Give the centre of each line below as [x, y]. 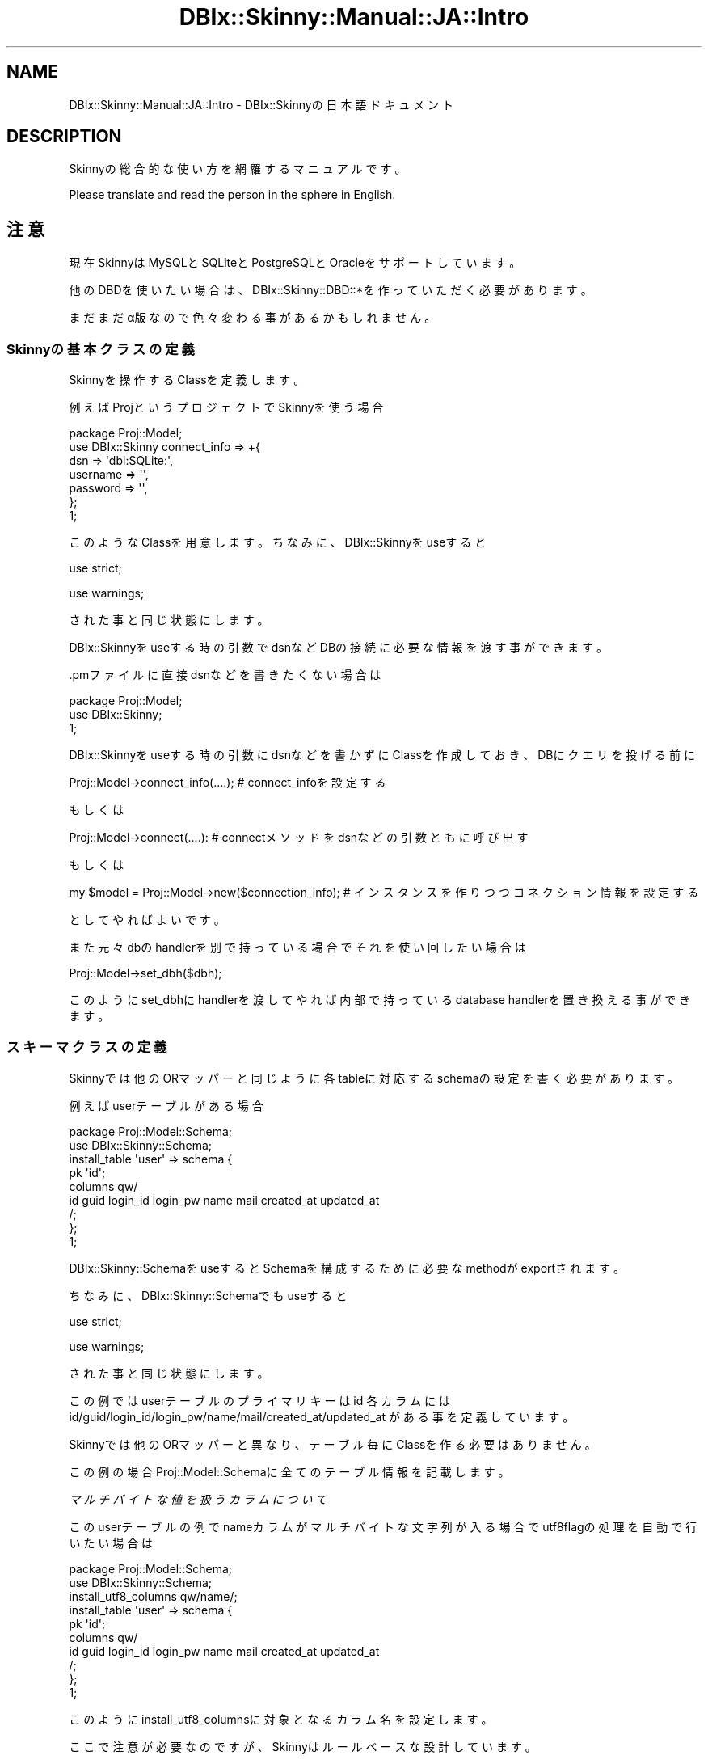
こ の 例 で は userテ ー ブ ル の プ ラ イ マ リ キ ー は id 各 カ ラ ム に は [259, 1400]
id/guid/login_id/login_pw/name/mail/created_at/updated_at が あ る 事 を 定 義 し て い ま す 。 [322, 1416]
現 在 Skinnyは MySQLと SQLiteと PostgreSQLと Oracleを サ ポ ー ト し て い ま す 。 [295, 263]
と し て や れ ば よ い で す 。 [147, 920]
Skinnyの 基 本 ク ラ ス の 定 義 [101, 349]
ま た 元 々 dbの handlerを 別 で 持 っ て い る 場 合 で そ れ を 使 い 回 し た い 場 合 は [297, 948]
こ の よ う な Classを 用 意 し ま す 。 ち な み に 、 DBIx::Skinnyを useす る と [278, 542]
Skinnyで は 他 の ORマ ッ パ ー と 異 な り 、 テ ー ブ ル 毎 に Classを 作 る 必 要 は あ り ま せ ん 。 [333, 1444]
